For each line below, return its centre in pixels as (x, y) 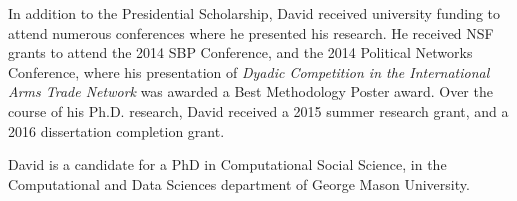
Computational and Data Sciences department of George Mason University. (239, 183)
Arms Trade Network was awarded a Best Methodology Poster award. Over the (250, 91)
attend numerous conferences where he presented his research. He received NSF (251, 32)
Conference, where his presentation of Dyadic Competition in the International (249, 71)
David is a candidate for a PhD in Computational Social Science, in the (227, 164)
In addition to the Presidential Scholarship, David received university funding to (254, 13)
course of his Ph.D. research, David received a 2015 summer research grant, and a (258, 110)
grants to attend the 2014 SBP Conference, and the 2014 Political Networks (240, 52)
